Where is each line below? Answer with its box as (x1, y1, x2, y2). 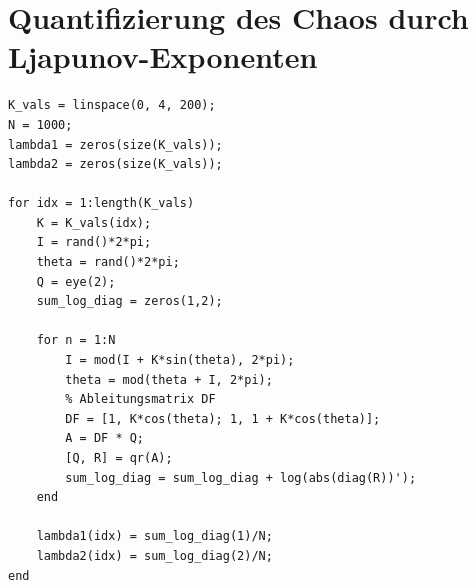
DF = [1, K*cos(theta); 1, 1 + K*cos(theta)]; (65, 411, 381, 426)
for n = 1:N (36, 333, 116, 348)
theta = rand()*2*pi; (36, 255, 180, 270)
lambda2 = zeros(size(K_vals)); (8, 157, 223, 172)
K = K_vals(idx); (36, 215, 152, 230)
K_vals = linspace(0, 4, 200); (8, 98, 216, 113)
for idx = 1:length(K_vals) (8, 196, 195, 211)
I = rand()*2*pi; (36, 235, 152, 250)
